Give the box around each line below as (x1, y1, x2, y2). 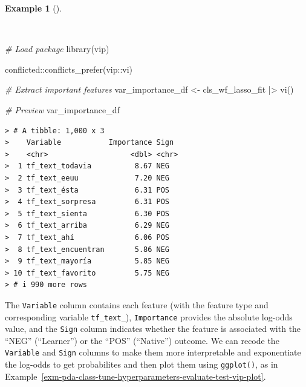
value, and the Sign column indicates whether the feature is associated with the (5, 322, 301, 335)
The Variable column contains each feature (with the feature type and (5, 298, 269, 311)
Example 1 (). (5, 2, 62, 14)
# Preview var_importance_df (5, 103, 120, 116)
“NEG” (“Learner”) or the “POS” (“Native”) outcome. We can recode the (5, 334, 279, 346)
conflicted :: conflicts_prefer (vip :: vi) (5, 62, 133, 75)
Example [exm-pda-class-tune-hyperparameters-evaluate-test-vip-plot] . (5, 369, 266, 382)
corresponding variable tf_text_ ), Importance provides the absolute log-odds (5, 310, 293, 323)
